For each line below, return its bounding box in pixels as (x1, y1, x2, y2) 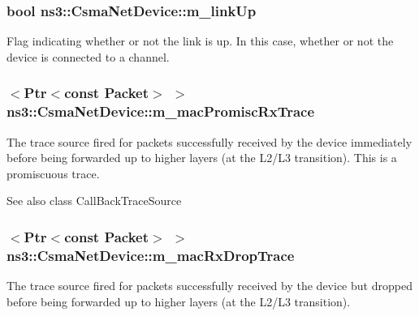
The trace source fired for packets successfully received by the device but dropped (6, 277, 413, 294)
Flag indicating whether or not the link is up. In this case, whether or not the (6, 32, 394, 49)
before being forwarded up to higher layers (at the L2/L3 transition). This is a (6, 149, 397, 166)
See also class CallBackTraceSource (6, 192, 182, 209)
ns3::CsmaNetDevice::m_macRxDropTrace (6, 245, 295, 265)
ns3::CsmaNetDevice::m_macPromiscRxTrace (6, 101, 315, 122)
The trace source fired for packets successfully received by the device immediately (6, 133, 413, 150)
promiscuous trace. (6, 164, 100, 181)
